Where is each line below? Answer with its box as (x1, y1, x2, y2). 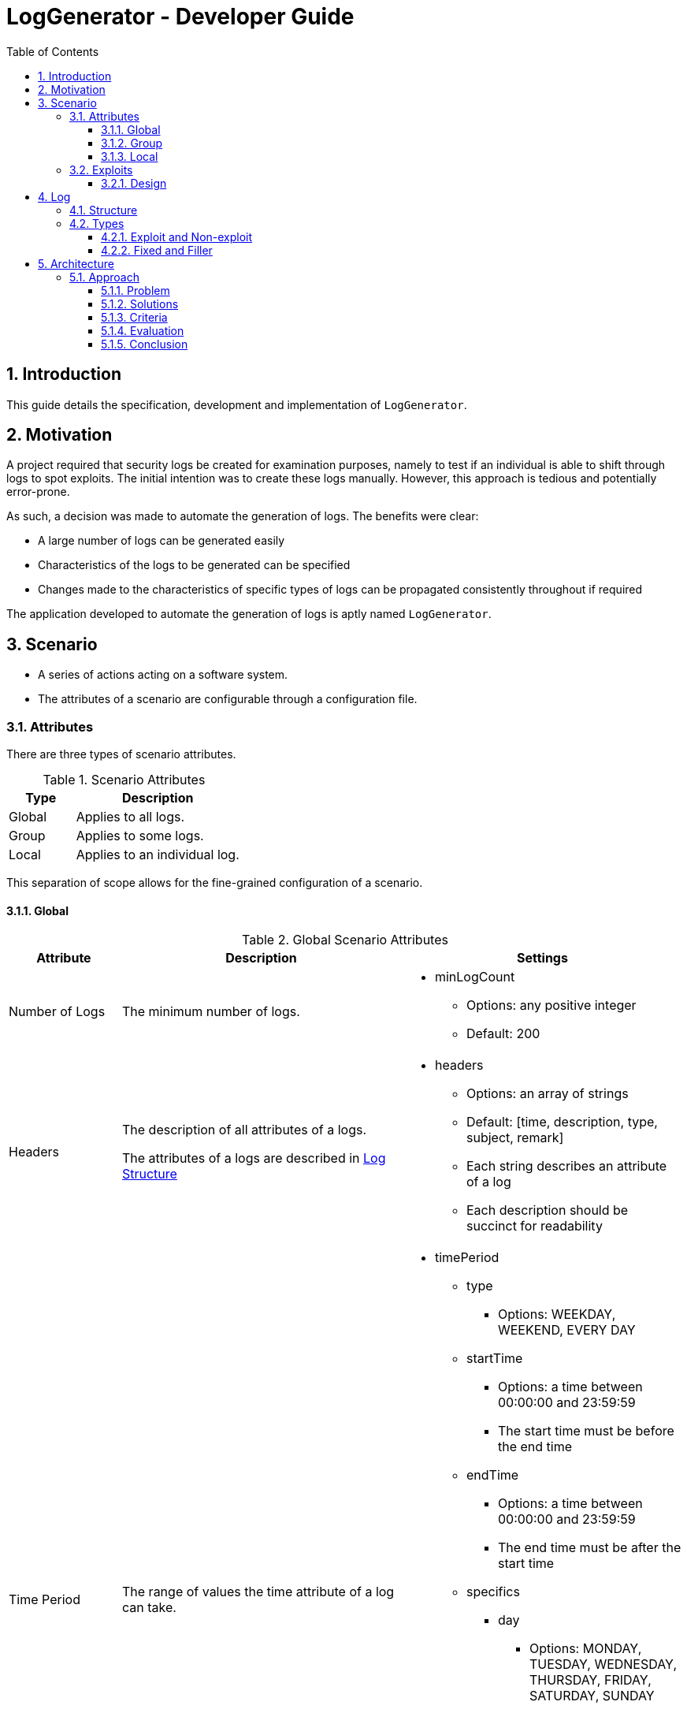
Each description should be (466, 1202, 629, 1219)
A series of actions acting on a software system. (38, 668, 288, 682)
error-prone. (6, 485, 70, 499)
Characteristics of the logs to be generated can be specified (38, 558, 351, 572)
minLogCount (434, 969, 515, 985)
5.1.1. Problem (101, 283, 170, 297)
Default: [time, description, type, (466, 1114, 658, 1130)
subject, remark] (466, 1130, 564, 1146)
